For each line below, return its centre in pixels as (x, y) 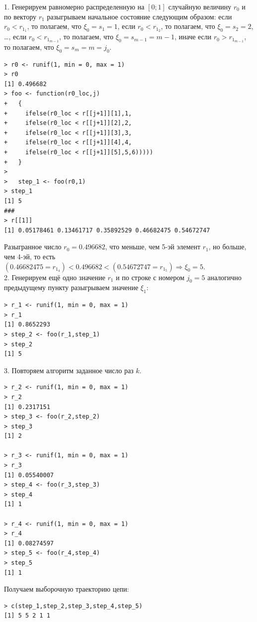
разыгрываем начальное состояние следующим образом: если (139, 16)
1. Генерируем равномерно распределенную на (74, 6)
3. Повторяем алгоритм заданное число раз (69, 370)
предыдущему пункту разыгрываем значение (71, 287)
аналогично (224, 277)
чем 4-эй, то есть (30, 256)
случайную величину (200, 6)
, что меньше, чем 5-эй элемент (153, 247)
